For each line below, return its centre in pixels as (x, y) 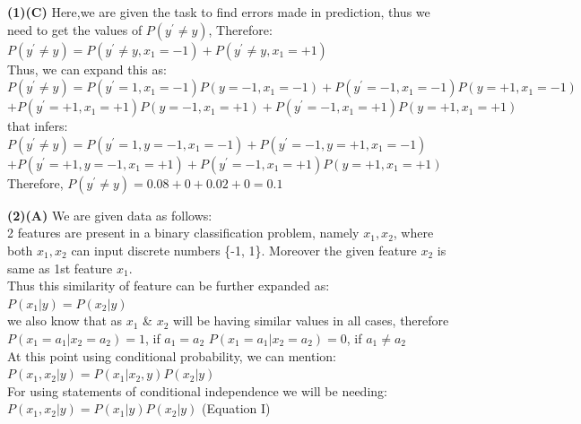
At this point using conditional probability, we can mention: (172, 355)
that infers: (38, 126)
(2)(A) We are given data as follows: (110, 215)
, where (413, 233)
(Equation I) (236, 408)
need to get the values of (75, 29)
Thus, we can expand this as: (87, 69)
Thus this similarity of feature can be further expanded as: (169, 286)
